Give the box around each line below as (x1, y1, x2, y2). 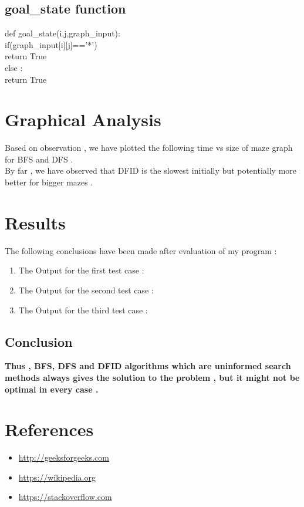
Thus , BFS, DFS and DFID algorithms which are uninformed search (5, 360, 291, 372)
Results (5, 210, 66, 234)
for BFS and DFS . (5, 153, 73, 165)
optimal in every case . (5, 383, 99, 395)
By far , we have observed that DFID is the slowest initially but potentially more (5, 164, 297, 177)
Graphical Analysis (5, 107, 161, 131)
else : (5, 61, 23, 73)
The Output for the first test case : (18, 264, 144, 276)
